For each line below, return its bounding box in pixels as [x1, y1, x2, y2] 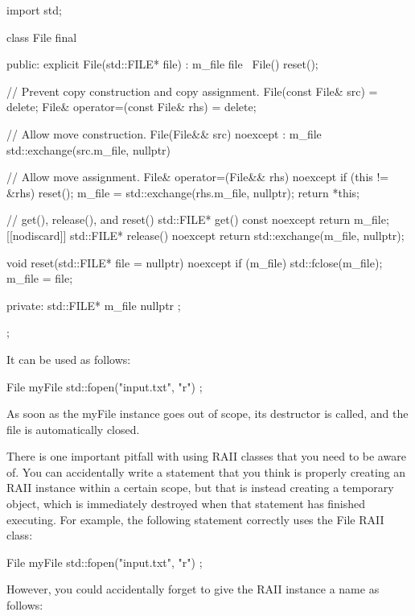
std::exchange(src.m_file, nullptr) [6, 141, 171, 158]
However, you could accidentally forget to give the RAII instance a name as [6, 581, 380, 597]
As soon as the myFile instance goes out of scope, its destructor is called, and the [6, 405, 409, 422]
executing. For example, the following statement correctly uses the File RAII [6, 511, 384, 527]
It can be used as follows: [6, 350, 131, 367]
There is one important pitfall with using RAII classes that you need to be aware [6, 448, 406, 465]
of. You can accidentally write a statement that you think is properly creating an [6, 463, 406, 480]
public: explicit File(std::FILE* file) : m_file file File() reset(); [6, 56, 318, 72]
